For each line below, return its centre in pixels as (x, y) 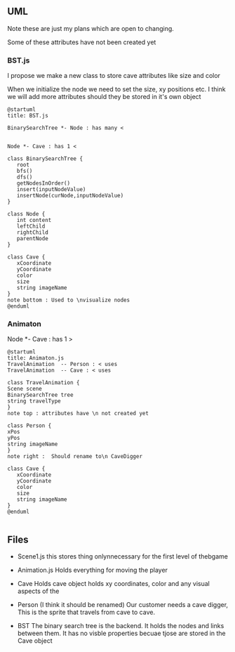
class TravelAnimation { (43, 383)
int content (34, 221)
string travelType (34, 401)
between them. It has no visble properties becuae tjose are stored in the (121, 633)
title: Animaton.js (36, 358)
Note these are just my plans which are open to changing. (90, 28)
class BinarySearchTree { (45, 159)
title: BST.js (28, 116)
